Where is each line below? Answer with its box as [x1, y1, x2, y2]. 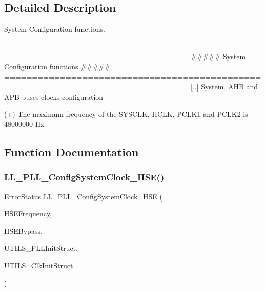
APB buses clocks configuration [4, 91, 104, 102]
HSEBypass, [4, 225, 43, 236]
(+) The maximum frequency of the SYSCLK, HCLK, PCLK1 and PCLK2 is [4, 108, 248, 119]
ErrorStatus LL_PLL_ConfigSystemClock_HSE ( [4, 191, 162, 202]
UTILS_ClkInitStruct [4, 260, 73, 270]
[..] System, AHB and [191, 81, 258, 92]
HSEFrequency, [4, 208, 52, 219]
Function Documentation [4, 143, 139, 159]
